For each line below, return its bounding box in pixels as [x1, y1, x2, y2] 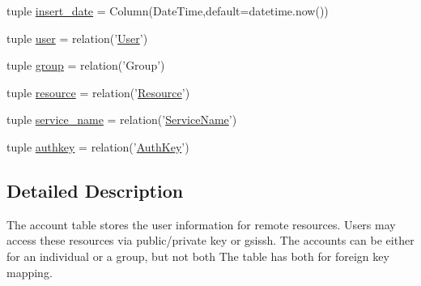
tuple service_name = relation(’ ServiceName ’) [6, 111, 237, 128]
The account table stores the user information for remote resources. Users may [6, 216, 396, 233]
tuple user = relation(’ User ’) [6, 29, 148, 46]
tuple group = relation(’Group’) [6, 57, 165, 74]
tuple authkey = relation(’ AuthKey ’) [6, 138, 189, 155]
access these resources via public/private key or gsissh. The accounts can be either [6, 232, 415, 249]
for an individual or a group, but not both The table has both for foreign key [6, 247, 389, 264]
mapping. [6, 263, 53, 280]
